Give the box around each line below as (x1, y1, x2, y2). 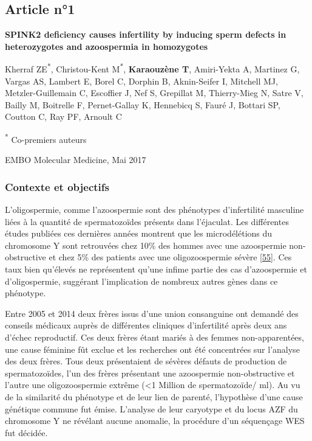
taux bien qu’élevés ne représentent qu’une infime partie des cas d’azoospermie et (5, 263, 307, 276)
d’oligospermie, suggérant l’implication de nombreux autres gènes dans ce (5, 274, 278, 287)
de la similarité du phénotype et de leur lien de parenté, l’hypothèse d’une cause (5, 390, 303, 403)
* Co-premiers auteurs (5, 131, 87, 145)
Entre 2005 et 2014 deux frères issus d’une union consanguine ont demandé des (5, 307, 299, 319)
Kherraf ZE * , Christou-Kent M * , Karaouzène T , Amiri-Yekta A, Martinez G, (5, 61, 300, 75)
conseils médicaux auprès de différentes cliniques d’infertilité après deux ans (5, 319, 287, 332)
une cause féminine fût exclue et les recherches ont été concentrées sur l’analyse (5, 342, 300, 355)
